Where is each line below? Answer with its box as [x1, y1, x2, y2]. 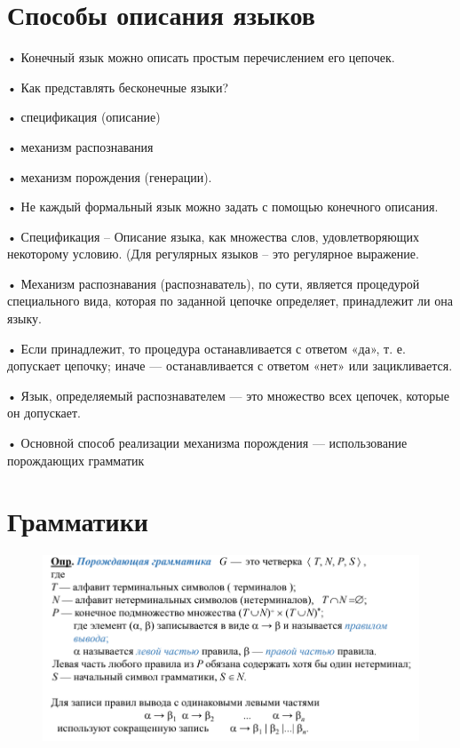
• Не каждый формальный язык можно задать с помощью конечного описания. [7, 197, 439, 216]
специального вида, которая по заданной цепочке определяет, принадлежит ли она [7, 291, 453, 310]
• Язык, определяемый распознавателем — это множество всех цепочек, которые [7, 386, 449, 404]
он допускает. [7, 403, 82, 422]
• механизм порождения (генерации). [7, 167, 212, 186]
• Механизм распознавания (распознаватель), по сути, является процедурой [7, 274, 420, 292]
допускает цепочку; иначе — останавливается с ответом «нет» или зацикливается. [7, 356, 453, 375]
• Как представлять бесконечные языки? [7, 77, 229, 96]
